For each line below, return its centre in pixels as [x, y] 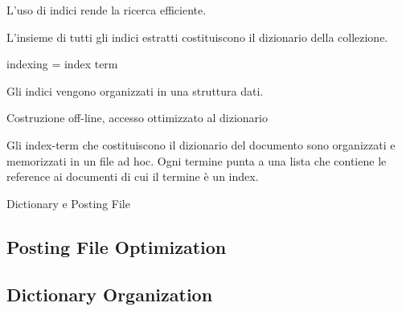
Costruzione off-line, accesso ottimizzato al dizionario [137, 118]
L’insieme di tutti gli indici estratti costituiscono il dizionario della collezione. [197, 37]
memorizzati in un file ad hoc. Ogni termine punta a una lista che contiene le [197, 160]
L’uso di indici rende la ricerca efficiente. [107, 10]
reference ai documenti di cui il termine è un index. [133, 176]
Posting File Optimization [117, 246]
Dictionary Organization [110, 294]
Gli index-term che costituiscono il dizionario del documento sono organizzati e [201, 144]
